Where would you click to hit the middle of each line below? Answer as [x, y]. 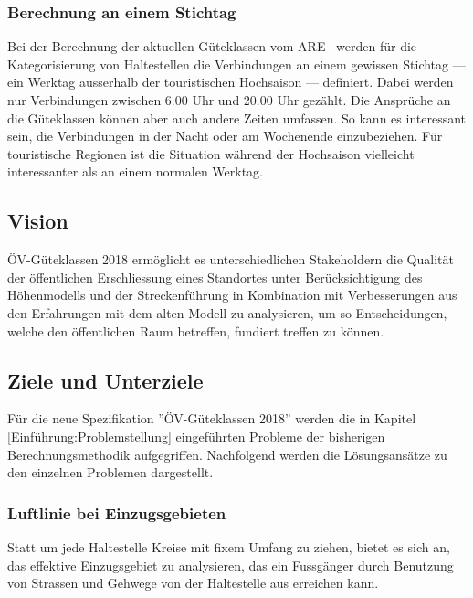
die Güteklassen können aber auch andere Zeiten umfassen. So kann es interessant [237, 117]
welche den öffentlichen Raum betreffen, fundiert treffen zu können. [196, 331]
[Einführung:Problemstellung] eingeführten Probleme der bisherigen [196, 436]
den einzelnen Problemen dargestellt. [110, 472]
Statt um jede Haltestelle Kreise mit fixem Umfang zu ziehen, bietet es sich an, [229, 546]
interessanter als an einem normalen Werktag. [135, 171]
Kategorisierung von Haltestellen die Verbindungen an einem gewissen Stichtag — [236, 64]
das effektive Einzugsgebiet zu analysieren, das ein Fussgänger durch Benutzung [231, 565]
